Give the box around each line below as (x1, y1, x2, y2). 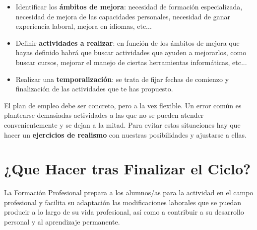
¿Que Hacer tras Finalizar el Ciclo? (4, 158, 251, 179)
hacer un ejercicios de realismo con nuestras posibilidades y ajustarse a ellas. (4, 129, 247, 140)
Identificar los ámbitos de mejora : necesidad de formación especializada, (15, 1, 243, 11)
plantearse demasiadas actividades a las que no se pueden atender (4, 110, 204, 120)
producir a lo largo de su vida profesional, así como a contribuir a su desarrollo (4, 207, 244, 217)
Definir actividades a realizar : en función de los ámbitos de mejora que (15, 37, 240, 48)
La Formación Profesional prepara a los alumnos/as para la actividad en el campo (4, 187, 254, 198)
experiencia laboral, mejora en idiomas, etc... (15, 21, 152, 31)
